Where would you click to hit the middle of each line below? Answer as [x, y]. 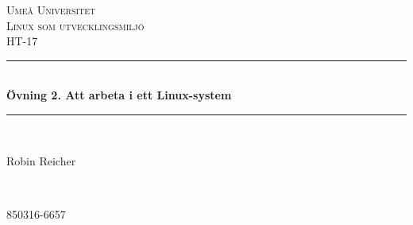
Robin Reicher [41, 160]
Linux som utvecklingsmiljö [75, 25]
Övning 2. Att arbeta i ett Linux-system [119, 95]
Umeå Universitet [51, 10]
